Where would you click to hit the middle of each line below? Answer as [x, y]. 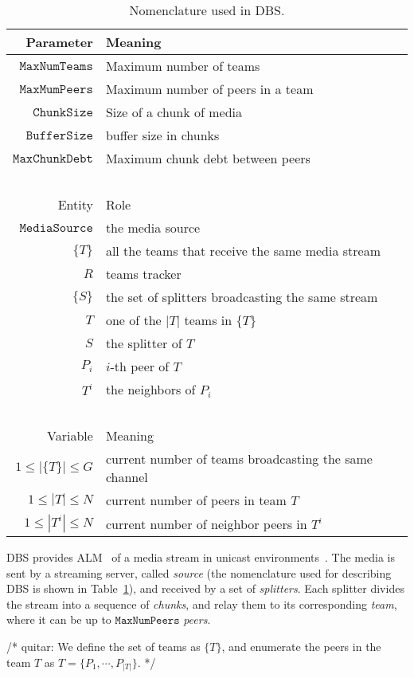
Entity [75, 204]
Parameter [59, 42]
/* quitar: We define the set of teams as [103, 646]
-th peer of [140, 366]
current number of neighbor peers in [206, 523]
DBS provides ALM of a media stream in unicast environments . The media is [201, 557]
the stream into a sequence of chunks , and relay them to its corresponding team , [202, 604]
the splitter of [144, 343]
